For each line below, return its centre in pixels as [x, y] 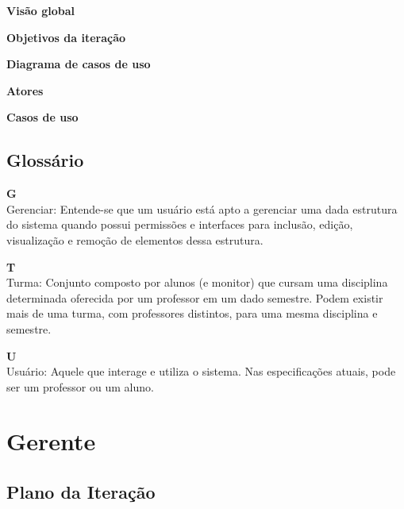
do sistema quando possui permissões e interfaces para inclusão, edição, [180, 224]
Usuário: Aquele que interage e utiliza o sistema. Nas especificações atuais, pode [201, 371]
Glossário [45, 160]
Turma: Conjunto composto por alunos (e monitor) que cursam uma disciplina [197, 282]
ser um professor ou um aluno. [80, 386]
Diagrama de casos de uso [79, 64]
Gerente [51, 441]
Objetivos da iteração [66, 37]
